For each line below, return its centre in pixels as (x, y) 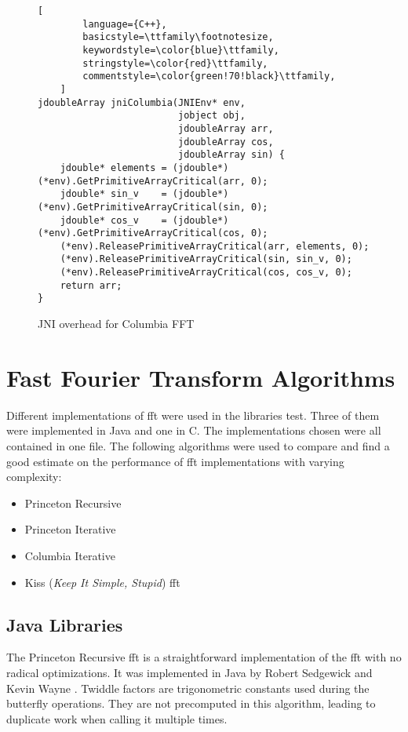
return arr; (91, 285)
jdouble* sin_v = (113, 194)
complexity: (34, 477)
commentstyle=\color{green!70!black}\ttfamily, (209, 76)
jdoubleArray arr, (226, 128)
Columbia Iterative (70, 555)
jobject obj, (211, 116)
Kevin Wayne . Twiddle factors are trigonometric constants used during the (188, 688)
